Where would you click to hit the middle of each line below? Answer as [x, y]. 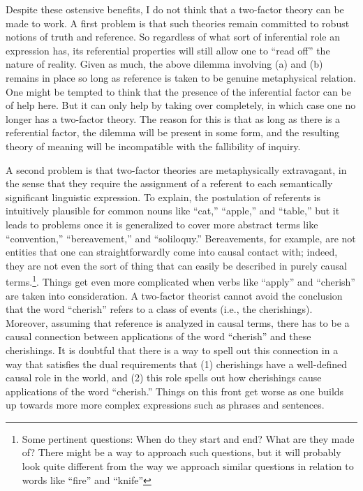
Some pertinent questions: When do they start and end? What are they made [188, 438]
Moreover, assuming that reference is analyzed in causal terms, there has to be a [178, 322]
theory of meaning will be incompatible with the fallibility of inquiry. [153, 146]
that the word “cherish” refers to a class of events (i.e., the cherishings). [159, 309]
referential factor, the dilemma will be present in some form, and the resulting [173, 132]
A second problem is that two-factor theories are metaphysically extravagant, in [176, 169]
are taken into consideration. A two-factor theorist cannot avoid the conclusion [174, 295]
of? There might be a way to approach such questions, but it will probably [181, 452]
